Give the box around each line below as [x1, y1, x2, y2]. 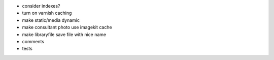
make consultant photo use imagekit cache [22, 24, 112, 31]
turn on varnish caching [22, 10, 72, 16]
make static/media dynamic [22, 17, 80, 23]
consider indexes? [22, 3, 60, 9]
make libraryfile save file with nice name [22, 31, 107, 38]
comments [22, 38, 45, 44]
